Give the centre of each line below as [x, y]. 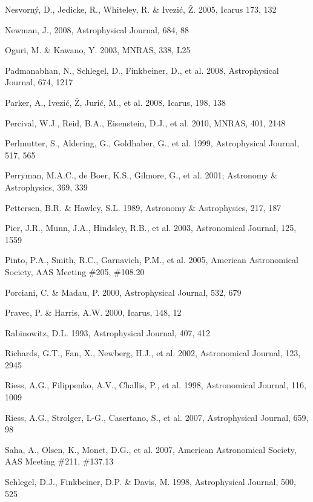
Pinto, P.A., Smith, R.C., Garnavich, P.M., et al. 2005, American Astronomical [152, 260]
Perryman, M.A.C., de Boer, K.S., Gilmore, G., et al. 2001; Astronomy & [141, 175]
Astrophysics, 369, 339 [46, 187]
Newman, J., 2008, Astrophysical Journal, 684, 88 [97, 29]
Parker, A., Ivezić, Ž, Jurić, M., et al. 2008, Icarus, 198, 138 [115, 102]
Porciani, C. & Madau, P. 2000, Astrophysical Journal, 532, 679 [123, 292]
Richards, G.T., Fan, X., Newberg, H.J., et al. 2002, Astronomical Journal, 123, [153, 353]
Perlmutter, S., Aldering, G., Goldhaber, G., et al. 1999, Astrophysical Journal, [152, 143]
